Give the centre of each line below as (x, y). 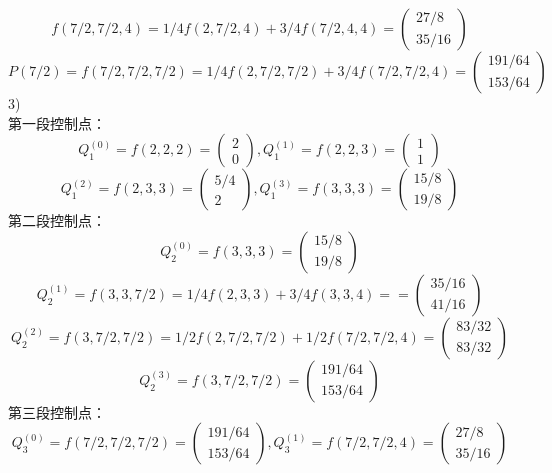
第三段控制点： (57, 411)
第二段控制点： (57, 220)
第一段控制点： (57, 122)
